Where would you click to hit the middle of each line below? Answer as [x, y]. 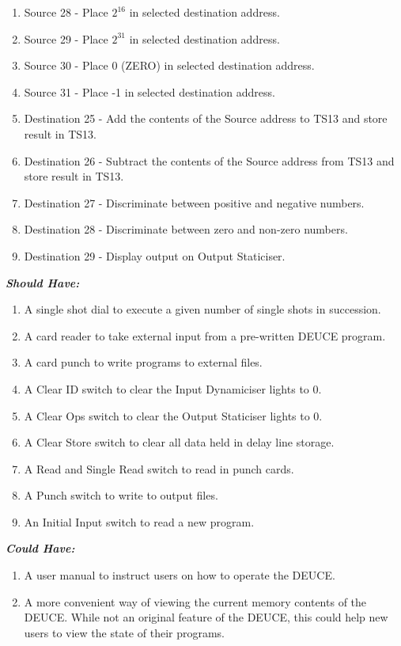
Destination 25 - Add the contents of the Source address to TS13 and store [206, 118]
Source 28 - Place [66, 12]
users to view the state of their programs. [125, 632]
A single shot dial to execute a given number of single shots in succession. [202, 309]
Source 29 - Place [66, 38]
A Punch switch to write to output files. [121, 495]
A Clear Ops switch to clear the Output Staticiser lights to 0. [173, 415]
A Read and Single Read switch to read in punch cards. [159, 468]
